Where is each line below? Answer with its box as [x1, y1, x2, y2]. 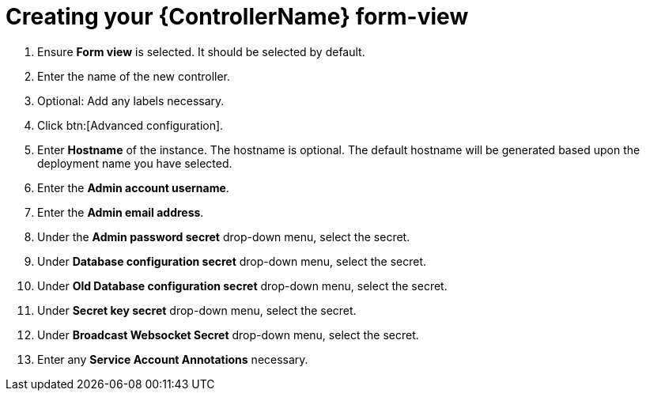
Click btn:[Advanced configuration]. [37, 118, 224, 132]
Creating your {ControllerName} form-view [6, 3, 469, 30]
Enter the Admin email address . [37, 205, 204, 219]
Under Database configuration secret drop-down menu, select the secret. [37, 254, 427, 268]
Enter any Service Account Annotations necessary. [37, 352, 308, 366]
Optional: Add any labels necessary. [37, 93, 225, 108]
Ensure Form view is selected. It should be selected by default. [37, 44, 365, 59]
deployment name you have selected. [37, 156, 232, 170]
